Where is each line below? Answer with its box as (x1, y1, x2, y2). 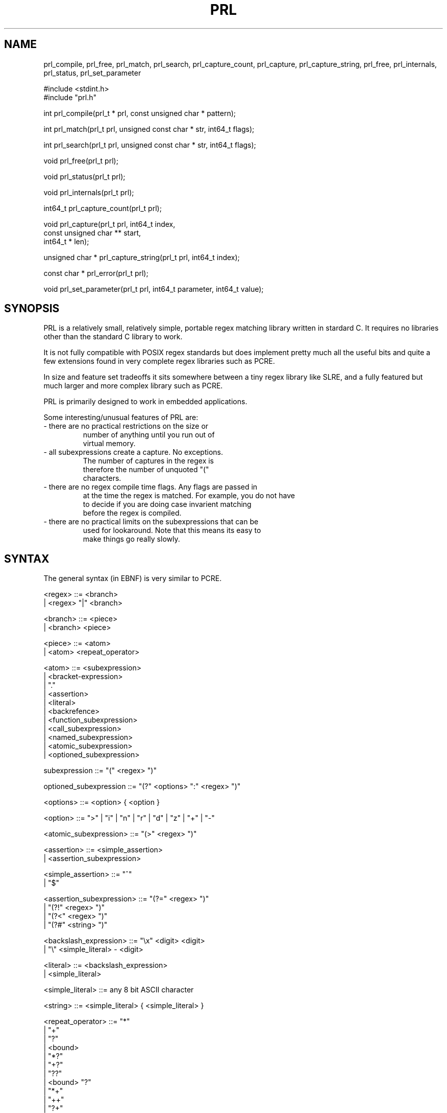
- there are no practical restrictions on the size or (43, 422, 209, 431)
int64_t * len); (43, 237, 89, 246)
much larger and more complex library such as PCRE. (43, 381, 223, 390)
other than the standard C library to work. (43, 332, 183, 341)
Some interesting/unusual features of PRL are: (43, 413, 198, 422)
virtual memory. (83, 439, 136, 448)
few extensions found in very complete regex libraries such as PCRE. (43, 357, 275, 366)
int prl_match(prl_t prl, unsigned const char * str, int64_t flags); (43, 124, 255, 133)
